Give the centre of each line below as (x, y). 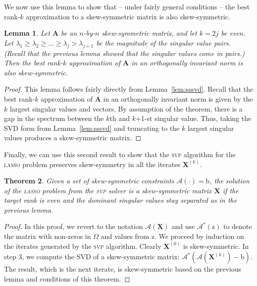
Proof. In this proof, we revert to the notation (74, 226)
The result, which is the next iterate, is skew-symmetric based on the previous (123, 269)
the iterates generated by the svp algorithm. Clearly (83, 246)
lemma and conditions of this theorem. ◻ (67, 278)
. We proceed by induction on (199, 236)
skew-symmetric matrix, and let (149, 33)
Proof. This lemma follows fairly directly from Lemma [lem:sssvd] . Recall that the (129, 89)
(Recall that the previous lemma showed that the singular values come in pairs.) (124, 53)
